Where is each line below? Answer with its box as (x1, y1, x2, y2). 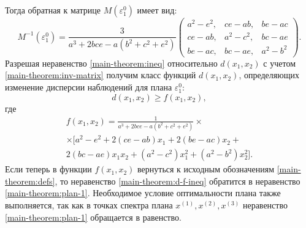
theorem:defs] (5, 174, 55, 187)
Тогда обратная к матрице (5, 4, 101, 16)
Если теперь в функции (5, 163, 92, 175)
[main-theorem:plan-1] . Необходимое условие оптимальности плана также (5, 186, 281, 199)
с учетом (263, 56, 296, 69)
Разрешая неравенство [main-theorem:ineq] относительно (5, 56, 218, 69)
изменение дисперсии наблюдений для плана (5, 81, 172, 93)
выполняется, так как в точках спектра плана (5, 198, 173, 211)
